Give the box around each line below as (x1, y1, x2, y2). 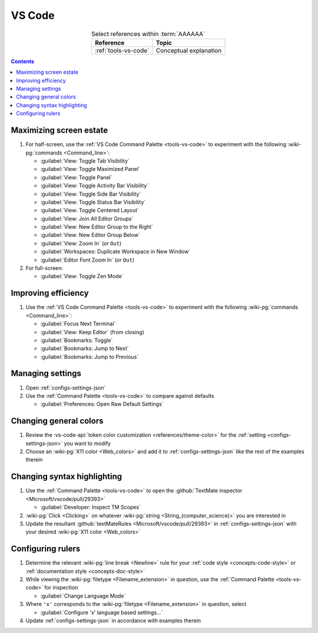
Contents (11, 58, 35, 65)
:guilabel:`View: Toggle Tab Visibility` (40, 157, 130, 164)
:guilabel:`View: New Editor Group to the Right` (40, 223, 153, 230)
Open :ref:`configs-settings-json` (25, 384, 106, 391)
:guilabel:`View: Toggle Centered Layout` (40, 207, 140, 214)
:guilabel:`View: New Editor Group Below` (40, 232, 141, 239)
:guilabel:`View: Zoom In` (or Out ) (40, 239, 122, 247)
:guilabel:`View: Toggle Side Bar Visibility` (40, 190, 141, 197)
